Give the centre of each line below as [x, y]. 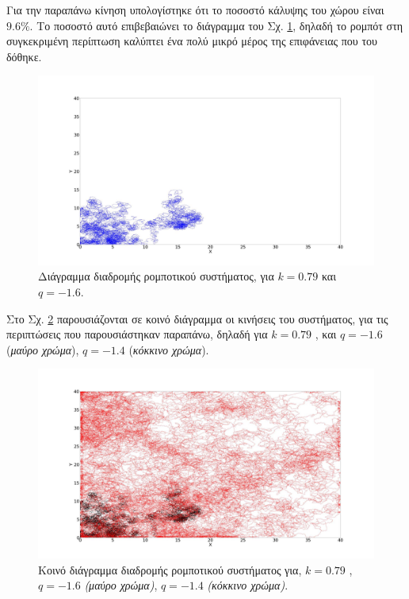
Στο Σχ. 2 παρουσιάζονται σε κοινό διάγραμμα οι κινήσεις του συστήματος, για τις [197, 318]
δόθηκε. [24, 56]
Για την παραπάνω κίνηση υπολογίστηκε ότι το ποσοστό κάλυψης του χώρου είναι [195, 10]
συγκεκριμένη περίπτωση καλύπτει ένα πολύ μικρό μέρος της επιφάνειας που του [192, 41]
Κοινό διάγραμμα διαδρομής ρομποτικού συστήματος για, [170, 569]
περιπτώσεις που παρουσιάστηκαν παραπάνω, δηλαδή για [137, 334]
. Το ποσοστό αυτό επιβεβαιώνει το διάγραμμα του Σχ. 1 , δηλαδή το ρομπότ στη [216, 25]
